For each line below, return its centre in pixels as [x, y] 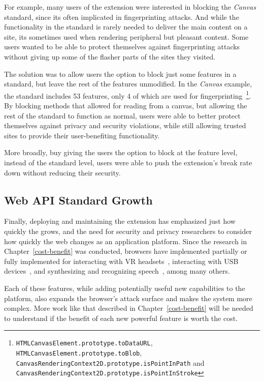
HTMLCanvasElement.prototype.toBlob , [79, 352]
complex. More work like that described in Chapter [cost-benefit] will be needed [129, 308]
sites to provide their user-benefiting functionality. [82, 135]
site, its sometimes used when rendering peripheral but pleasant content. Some [126, 36]
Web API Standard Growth [78, 200]
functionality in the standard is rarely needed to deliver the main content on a [126, 27]
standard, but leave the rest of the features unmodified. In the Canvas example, [128, 84]
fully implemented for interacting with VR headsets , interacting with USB [121, 261]
